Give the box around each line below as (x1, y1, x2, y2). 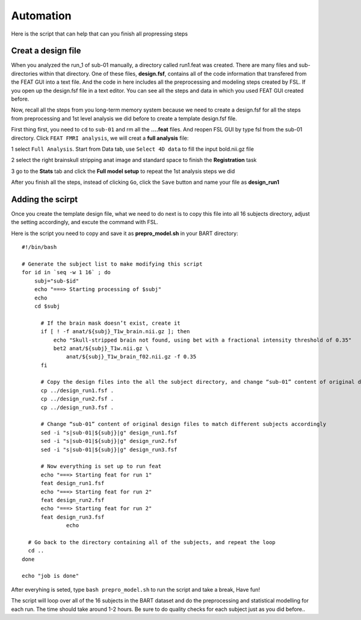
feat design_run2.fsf (40, 496, 105, 503)
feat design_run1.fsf (40, 480, 105, 487)
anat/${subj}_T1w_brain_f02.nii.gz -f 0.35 (66, 353, 197, 360)
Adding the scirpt (11, 194, 78, 204)
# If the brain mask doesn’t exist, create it (40, 319, 180, 327)
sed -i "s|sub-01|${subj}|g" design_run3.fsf (40, 446, 177, 453)
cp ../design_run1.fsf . (40, 387, 114, 394)
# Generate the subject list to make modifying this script (22, 261, 203, 268)
